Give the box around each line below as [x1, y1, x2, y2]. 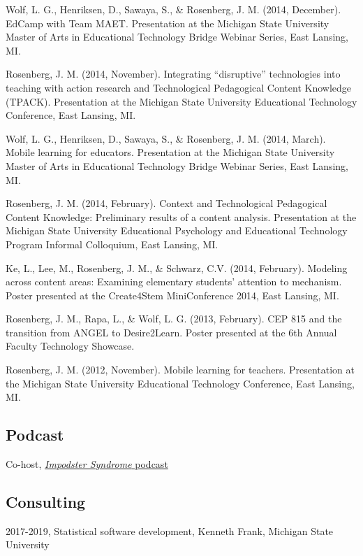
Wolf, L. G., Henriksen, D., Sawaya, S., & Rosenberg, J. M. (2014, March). [6, 131, 326, 145]
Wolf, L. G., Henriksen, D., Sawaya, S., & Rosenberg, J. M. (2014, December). [6, 2, 341, 16]
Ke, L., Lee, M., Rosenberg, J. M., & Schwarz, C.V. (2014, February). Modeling [6, 260, 348, 275]
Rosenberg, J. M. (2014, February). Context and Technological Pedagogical [6, 196, 327, 211]
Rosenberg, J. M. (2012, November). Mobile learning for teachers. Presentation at [6, 362, 355, 377]
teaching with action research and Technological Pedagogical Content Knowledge [6, 80, 351, 94]
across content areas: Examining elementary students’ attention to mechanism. [6, 274, 342, 289]
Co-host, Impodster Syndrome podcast [6, 457, 168, 471]
